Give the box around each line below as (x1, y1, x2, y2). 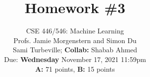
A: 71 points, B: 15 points (35, 63, 115, 74)
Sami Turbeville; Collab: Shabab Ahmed (13, 45, 137, 55)
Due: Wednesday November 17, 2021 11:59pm (4, 54, 146, 64)
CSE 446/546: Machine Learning (26, 26, 124, 36)
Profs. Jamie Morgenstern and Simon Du (13, 35, 137, 45)
